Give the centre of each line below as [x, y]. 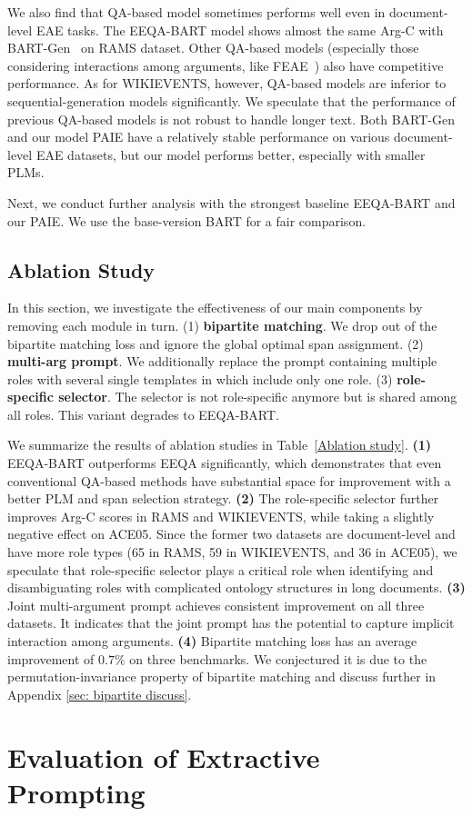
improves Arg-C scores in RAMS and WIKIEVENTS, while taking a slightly [221, 516]
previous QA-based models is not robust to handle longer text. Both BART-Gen [231, 119]
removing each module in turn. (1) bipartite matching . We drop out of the [222, 325]
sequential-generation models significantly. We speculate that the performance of [231, 100]
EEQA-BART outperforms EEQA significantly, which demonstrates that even [225, 463]
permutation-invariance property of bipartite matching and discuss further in [222, 677]
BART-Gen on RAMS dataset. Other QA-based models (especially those [213, 48]
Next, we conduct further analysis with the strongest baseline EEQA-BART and [231, 202]
